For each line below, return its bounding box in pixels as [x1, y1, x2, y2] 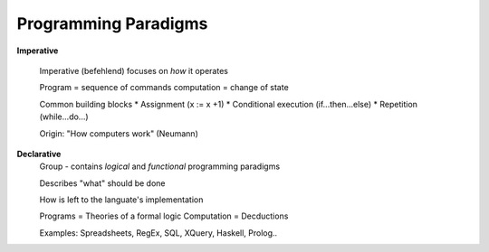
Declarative [16, 148, 62, 159]
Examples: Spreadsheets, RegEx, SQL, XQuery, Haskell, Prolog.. [39, 227, 278, 238]
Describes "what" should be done [39, 177, 166, 189]
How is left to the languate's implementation [39, 194, 204, 205]
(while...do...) [39, 111, 90, 122]
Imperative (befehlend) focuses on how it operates [39, 65, 228, 76]
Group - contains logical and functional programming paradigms [39, 161, 281, 172]
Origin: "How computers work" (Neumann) [39, 127, 198, 139]
